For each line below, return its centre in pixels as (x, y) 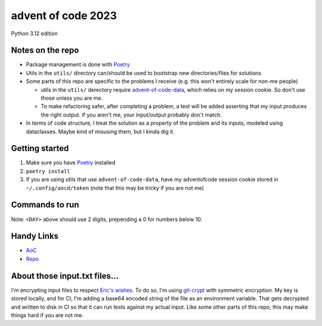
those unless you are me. (72, 98)
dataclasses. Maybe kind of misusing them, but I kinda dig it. (100, 131)
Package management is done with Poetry (78, 64)
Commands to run (45, 205)
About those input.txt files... (65, 276)
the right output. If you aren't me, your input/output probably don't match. (131, 115)
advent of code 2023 (64, 16)
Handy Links (35, 236)
